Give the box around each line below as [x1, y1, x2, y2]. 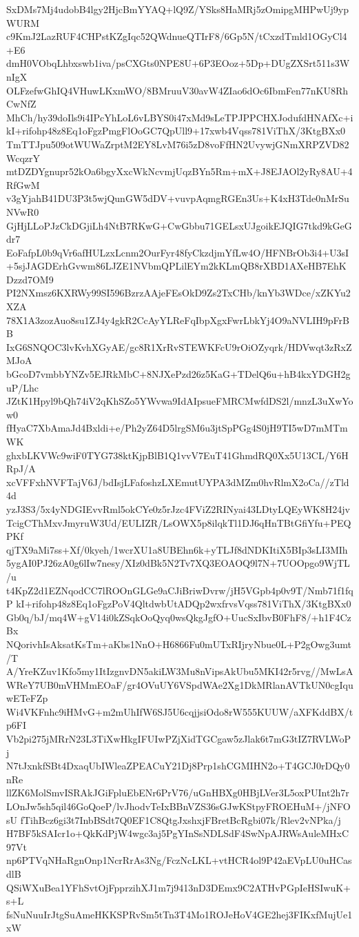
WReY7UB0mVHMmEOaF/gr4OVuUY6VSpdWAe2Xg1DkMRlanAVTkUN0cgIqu [6, 677, 353, 692]
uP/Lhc [6, 380, 39, 394]
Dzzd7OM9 [6, 272, 54, 286]
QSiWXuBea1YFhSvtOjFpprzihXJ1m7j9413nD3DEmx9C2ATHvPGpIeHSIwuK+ [6, 880, 351, 894]
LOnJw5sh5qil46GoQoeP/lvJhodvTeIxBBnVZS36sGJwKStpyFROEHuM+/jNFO [6, 799, 351, 814]
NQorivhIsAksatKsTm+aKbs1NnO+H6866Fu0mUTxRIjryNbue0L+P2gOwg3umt [6, 636, 351, 651]
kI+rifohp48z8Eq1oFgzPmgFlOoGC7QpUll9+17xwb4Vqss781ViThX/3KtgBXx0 [6, 123, 346, 138]
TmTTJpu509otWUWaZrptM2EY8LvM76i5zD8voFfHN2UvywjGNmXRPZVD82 [6, 137, 349, 151]
